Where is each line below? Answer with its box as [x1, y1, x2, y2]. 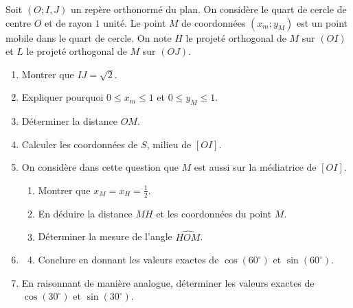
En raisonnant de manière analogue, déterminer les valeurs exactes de [21, 275, 315, 289]
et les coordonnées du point [156, 206, 272, 220]
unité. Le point [103, 15, 166, 29]
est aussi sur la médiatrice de [194, 160, 317, 174]
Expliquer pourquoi [21, 90, 104, 104]
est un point [297, 15, 348, 29]
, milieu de [146, 137, 192, 151]
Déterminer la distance [21, 114, 117, 128]
